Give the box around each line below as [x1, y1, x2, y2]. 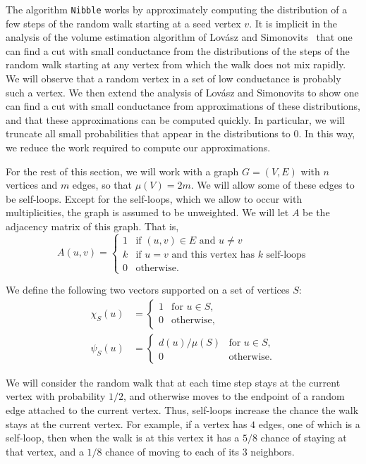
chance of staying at [260, 430, 347, 445]
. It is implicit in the [249, 15, 338, 30]
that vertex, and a [6, 444, 84, 458]
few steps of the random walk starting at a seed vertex [6, 15, 241, 30]
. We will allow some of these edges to [190, 177, 355, 192]
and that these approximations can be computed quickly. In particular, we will [6, 112, 345, 127]
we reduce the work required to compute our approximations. [6, 140, 271, 154]
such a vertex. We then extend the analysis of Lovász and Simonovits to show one [6, 84, 359, 99]
